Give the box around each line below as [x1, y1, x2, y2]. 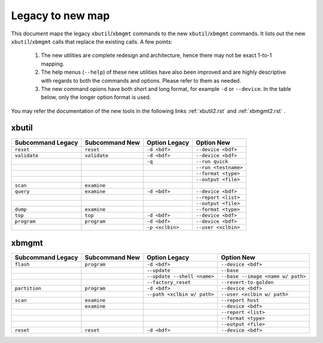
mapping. [41, 60, 65, 67]
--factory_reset [147, 279, 191, 286]
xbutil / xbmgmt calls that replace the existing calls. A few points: [11, 38, 173, 45]
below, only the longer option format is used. [41, 93, 151, 101]
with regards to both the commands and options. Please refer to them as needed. [41, 77, 242, 84]
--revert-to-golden [221, 279, 275, 286]
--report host [221, 297, 260, 303]
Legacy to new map [11, 9, 110, 22]
